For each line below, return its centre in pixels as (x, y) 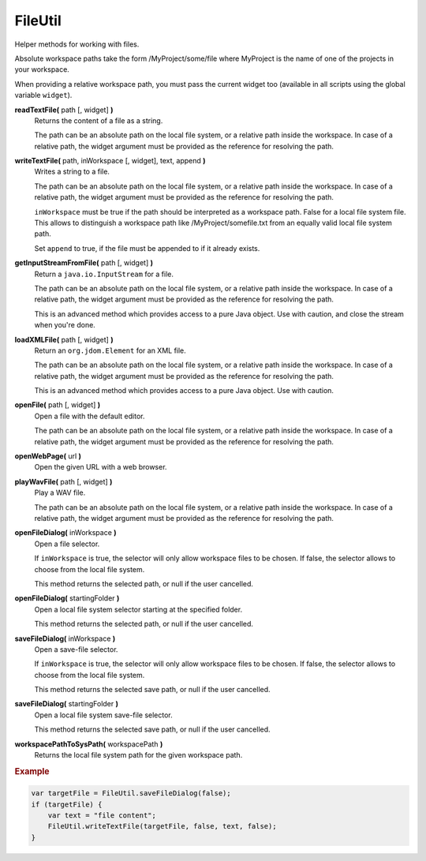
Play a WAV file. (60, 492)
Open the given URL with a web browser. (101, 467)
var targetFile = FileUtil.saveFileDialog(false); (131, 794)
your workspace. (42, 69)
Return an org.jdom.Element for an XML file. (110, 350)
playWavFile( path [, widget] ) (64, 481)
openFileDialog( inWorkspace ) (66, 533)
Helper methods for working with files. (77, 44)
